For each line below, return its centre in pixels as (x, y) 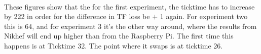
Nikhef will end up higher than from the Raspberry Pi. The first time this (119, 36)
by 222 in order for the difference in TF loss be (77, 16)
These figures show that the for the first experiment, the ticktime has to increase (129, 6)
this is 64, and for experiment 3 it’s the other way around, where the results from (130, 26)
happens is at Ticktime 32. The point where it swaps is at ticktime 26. (114, 45)
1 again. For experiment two (204, 16)
